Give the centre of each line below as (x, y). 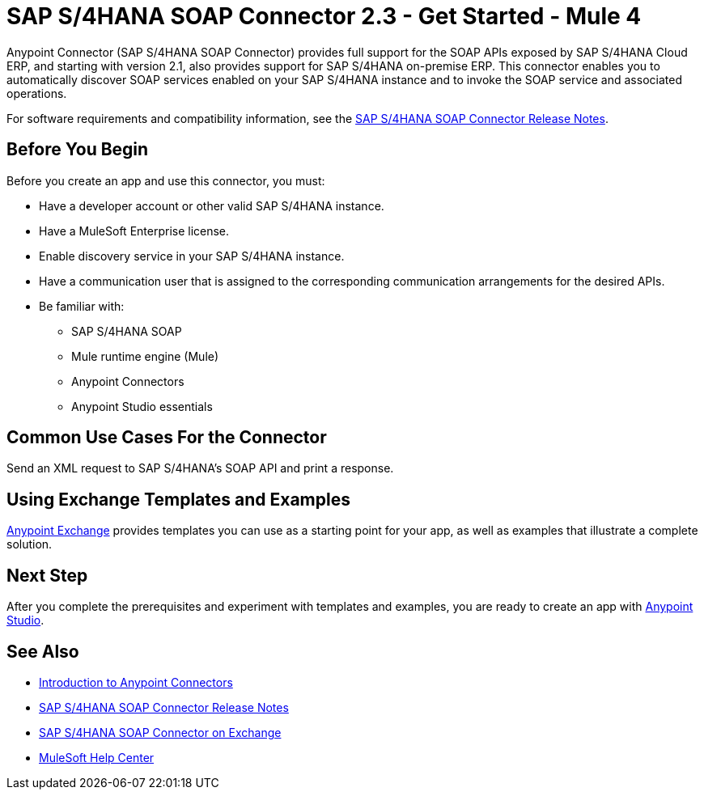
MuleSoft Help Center (97, 757)
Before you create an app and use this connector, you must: (166, 180)
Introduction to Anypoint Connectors (136, 682)
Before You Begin (78, 150)
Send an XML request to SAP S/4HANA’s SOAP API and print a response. (200, 468)
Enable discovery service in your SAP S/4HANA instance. (192, 256)
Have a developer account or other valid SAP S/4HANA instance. (212, 205)
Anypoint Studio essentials (142, 406)
